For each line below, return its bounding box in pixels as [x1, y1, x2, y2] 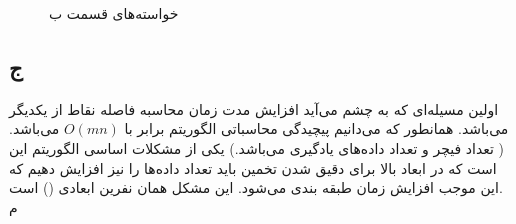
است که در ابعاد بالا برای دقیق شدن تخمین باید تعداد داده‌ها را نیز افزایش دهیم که [9, 157, 497, 178]
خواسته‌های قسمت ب [49, 3, 179, 23]
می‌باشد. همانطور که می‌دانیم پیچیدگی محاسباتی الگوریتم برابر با [124, 118, 509, 139]
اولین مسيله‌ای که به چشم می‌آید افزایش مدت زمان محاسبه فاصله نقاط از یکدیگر [9, 98, 499, 119]
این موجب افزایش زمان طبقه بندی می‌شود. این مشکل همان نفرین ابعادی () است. [9, 177, 503, 198]
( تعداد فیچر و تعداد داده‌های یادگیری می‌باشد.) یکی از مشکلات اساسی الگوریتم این [9, 137, 505, 158]
